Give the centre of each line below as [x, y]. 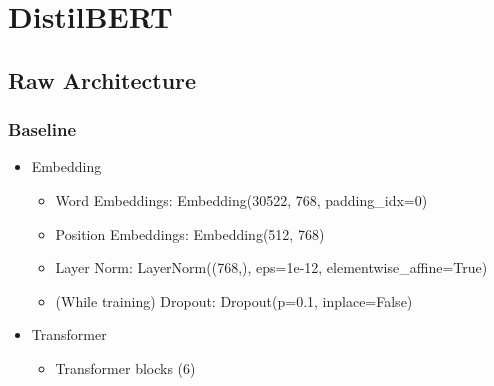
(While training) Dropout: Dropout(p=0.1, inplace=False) [234, 300]
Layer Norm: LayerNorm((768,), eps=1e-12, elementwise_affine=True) [271, 267]
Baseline [42, 129]
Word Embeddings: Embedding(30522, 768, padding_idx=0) [241, 199]
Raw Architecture [102, 79]
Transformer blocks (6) [125, 367]
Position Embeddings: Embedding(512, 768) [190, 233]
